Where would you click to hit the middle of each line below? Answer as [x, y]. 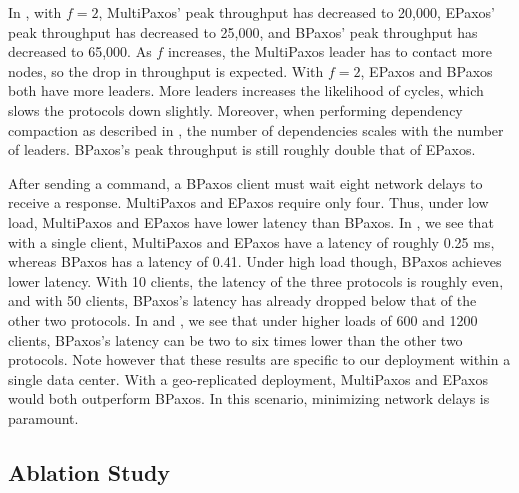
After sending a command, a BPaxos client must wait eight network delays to [245, 182]
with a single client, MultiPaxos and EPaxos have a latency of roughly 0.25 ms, [251, 241]
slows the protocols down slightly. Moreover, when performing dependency [235, 109]
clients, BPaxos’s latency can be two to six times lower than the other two [235, 339]
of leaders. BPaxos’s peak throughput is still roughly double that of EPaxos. [242, 149]
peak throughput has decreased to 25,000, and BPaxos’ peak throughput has [243, 31]
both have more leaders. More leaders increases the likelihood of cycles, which [246, 90]
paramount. [43, 417]
